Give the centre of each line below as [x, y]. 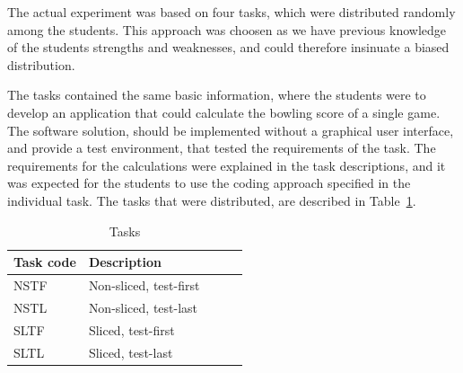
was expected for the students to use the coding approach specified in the [209, 183]
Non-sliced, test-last [143, 307]
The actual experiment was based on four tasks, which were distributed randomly [231, 12]
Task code [45, 262]
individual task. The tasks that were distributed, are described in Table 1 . [212, 200]
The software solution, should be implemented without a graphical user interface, [231, 130]
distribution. [41, 64]
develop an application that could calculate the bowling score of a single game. [224, 112]
